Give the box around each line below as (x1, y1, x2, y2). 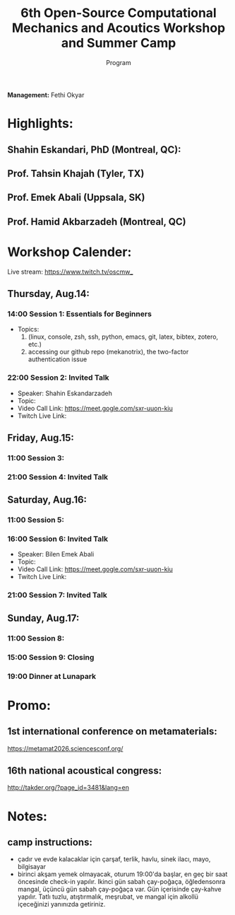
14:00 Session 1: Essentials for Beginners (7, 309, 152, 319)
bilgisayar (17, 863, 47, 871)
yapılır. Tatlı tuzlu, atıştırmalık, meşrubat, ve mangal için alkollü (17, 892, 199, 901)
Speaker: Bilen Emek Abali (17, 550, 95, 559)
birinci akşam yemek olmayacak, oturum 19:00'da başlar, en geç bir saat (17, 870, 228, 878)
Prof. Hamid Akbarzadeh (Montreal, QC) (7, 216, 186, 228)
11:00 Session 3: (7, 453, 65, 462)
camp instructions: (7, 836, 93, 848)
